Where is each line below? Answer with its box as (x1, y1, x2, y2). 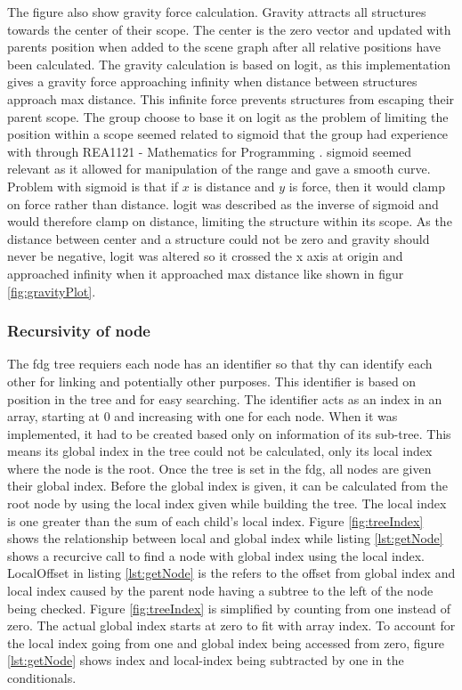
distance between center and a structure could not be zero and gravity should (7, 229, 430, 248)
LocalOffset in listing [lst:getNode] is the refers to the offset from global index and (7, 564, 456, 582)
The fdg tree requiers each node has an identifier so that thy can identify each (7, 354, 433, 373)
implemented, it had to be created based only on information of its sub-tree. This (7, 424, 451, 442)
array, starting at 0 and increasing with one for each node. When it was (7, 407, 398, 426)
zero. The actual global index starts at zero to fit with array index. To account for (7, 616, 456, 635)
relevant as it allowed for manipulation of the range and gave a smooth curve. (7, 159, 431, 178)
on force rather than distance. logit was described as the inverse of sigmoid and (7, 194, 439, 213)
